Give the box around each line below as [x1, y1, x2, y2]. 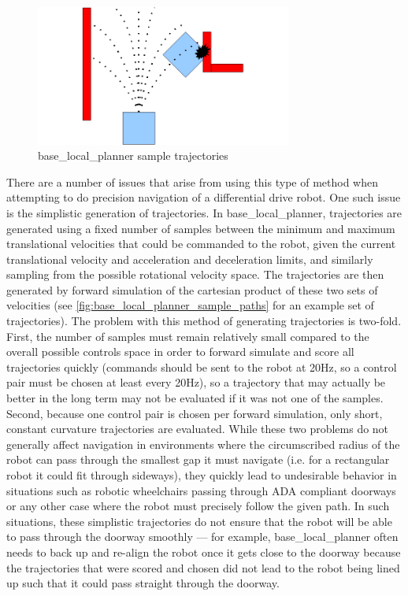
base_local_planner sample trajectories [38, 147, 228, 164]
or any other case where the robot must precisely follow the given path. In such [6, 498, 390, 514]
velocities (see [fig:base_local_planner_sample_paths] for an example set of [6, 297, 374, 313]
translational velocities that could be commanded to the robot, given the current [6, 235, 396, 252]
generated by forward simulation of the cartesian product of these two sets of [6, 281, 378, 298]
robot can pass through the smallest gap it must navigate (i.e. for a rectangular [6, 451, 390, 468]
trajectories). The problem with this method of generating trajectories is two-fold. [6, 313, 402, 329]
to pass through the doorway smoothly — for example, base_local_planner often [6, 528, 399, 545]
